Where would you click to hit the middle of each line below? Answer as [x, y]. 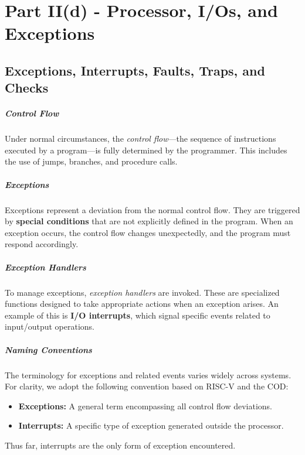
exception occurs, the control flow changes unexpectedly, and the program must [148, 232]
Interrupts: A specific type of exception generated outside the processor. [151, 425]
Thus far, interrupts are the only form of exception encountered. [120, 445]
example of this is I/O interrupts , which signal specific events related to [138, 315]
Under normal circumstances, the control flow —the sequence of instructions [140, 138]
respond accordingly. [42, 244]
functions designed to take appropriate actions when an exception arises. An [142, 304]
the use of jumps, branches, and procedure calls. [91, 161]
